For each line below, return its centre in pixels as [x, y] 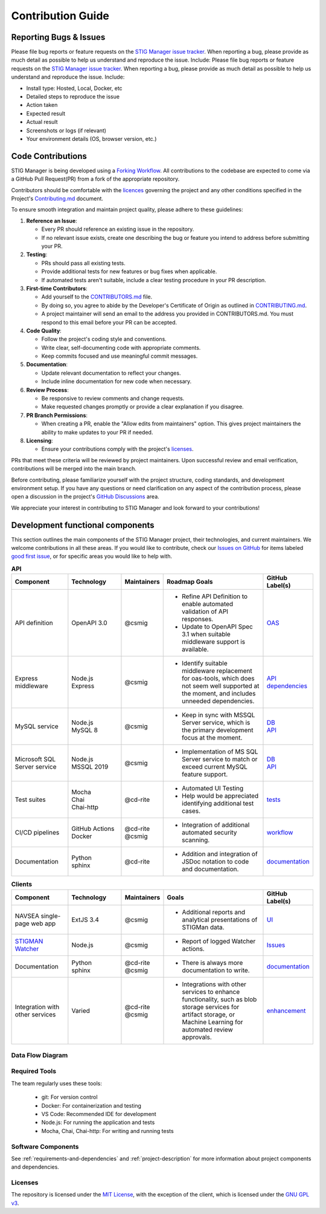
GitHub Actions [93, 829]
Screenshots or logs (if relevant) [66, 131]
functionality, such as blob [219, 999]
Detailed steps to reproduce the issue [73, 97]
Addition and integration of [220, 854]
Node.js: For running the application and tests [98, 1122]
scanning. [196, 840]
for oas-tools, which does [218, 679]
